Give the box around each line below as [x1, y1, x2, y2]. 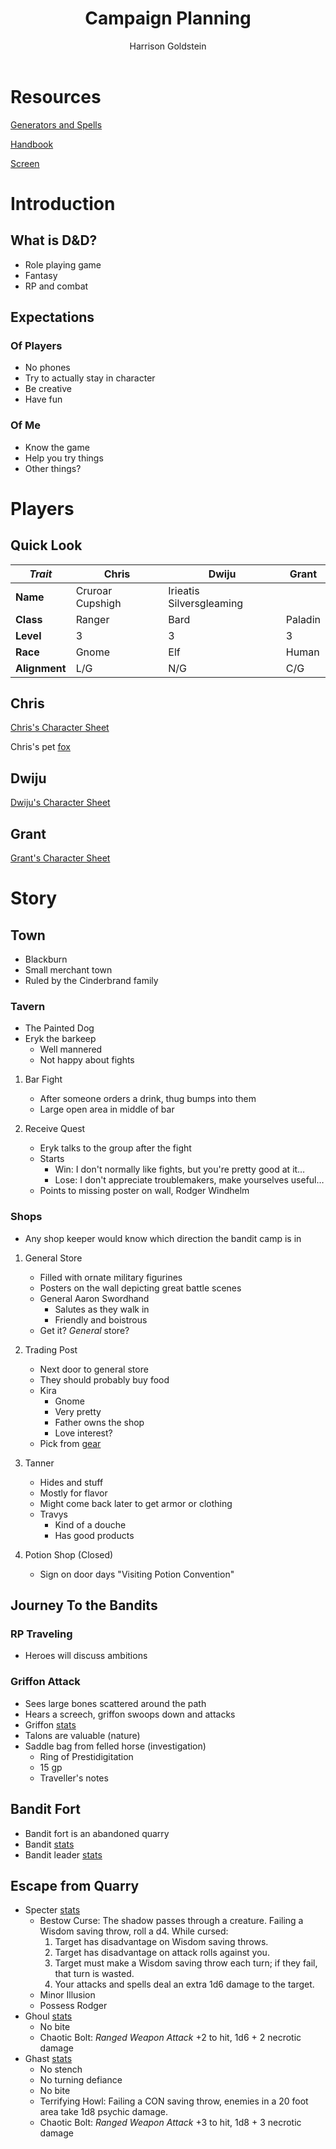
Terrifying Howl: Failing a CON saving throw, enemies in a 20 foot [39, 2095, 309, 2107]
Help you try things [24, 452, 104, 464]
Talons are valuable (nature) [24, 1729, 141, 1741]
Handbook [10, 138, 54, 150]
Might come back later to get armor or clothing [39, 1497, 233, 1509]
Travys [39, 1508, 68, 1520]
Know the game [24, 441, 90, 453]
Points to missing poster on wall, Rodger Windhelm [39, 1185, 250, 1197]
